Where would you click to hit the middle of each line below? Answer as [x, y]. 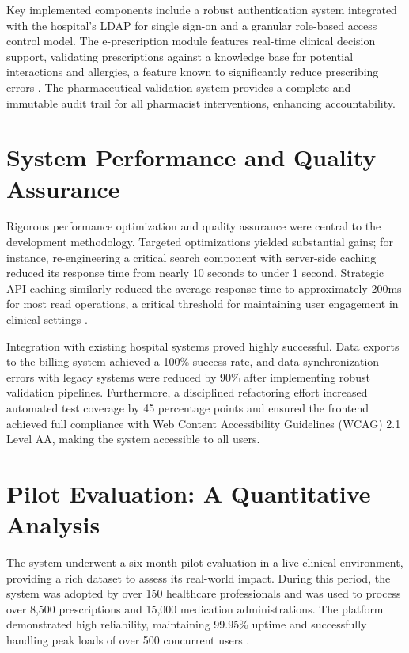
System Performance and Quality [191, 157]
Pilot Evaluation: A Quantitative [189, 493]
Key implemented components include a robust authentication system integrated [202, 9]
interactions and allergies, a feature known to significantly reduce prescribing [193, 72]
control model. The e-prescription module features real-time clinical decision [191, 41]
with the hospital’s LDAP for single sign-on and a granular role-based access [192, 25]
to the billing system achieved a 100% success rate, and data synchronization [193, 361]
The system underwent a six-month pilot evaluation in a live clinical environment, [205, 562]
